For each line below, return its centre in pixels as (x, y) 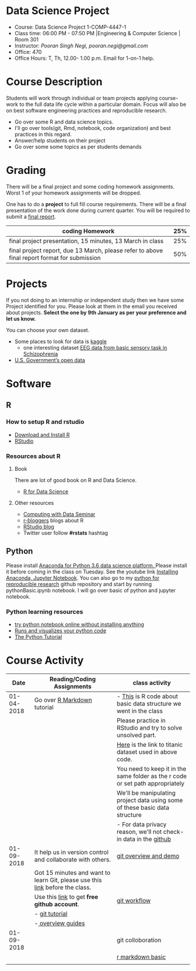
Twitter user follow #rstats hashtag (66, 533)
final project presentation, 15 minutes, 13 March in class (86, 241)
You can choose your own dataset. (48, 330)
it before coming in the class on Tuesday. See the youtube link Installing (92, 572)
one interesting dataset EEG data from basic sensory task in (95, 347)
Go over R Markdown (63, 700)
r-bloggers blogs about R (53, 520)
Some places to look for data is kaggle (60, 341)
